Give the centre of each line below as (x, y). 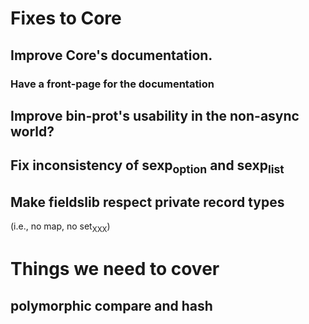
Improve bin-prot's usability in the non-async (155, 115)
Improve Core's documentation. (111, 55)
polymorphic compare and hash (111, 305)
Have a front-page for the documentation (112, 84)
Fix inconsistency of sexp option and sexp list (147, 167)
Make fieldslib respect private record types (147, 202)
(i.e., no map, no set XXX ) (60, 227)
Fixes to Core (66, 18)
